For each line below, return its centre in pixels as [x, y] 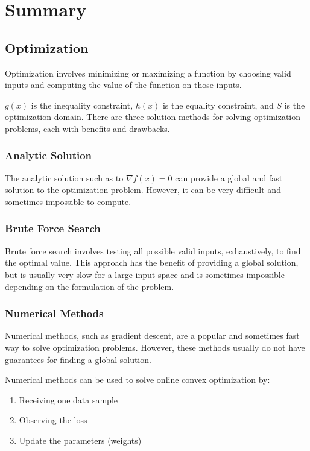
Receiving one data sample [68, 399]
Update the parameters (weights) [80, 440]
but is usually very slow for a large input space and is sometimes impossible [145, 274]
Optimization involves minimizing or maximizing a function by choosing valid [148, 73]
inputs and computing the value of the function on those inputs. [123, 85]
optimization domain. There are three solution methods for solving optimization [153, 117]
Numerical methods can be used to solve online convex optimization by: [138, 380]
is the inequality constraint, [82, 105]
